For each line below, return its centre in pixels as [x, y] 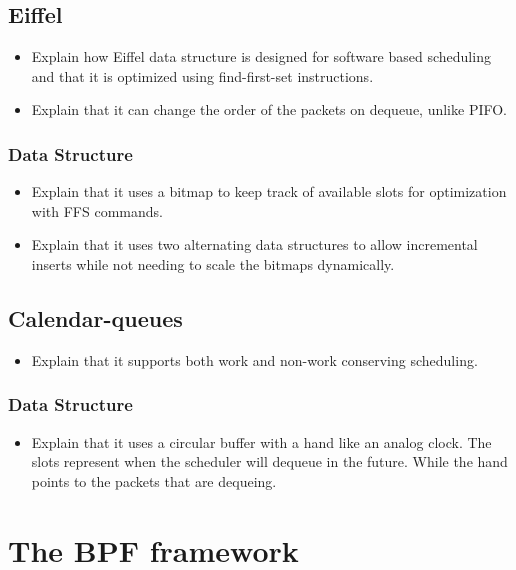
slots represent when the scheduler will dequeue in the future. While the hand [269, 461]
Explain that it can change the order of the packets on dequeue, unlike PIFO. [269, 109]
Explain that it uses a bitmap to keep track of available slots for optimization [269, 191]
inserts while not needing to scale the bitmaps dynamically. [213, 263]
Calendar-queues [95, 317]
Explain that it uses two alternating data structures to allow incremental [254, 244]
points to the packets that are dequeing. [154, 480]
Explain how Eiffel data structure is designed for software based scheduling [261, 56]
